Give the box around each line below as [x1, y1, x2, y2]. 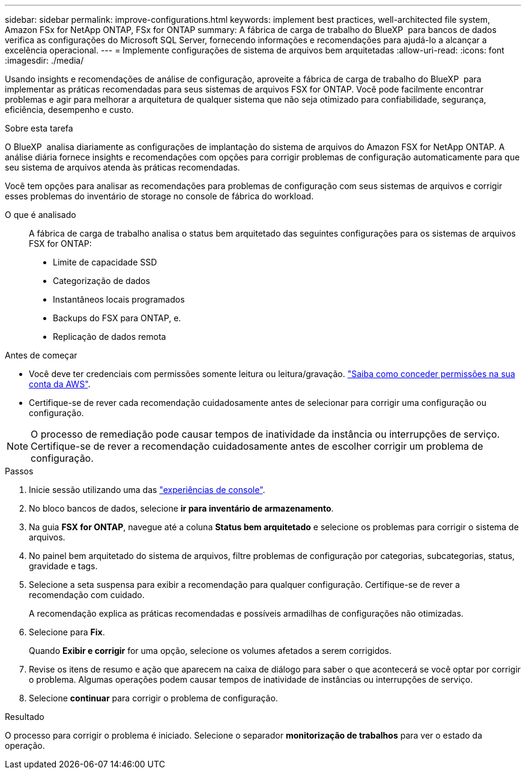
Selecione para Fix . [29, 627, 105, 637]
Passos [5, 466, 34, 476]
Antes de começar [5, 350, 77, 360]
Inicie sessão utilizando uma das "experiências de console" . [29, 485, 265, 495]
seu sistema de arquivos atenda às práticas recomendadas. [5, 162, 240, 172]
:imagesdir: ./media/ [5, 55, 84, 65]
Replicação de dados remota [53, 331, 166, 342]
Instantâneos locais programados [53, 294, 185, 304]
